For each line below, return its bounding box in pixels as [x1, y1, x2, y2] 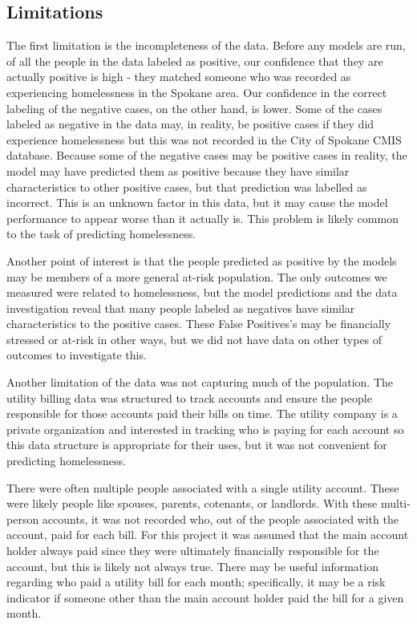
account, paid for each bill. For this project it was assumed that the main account [6, 526, 409, 543]
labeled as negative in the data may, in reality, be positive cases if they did [6, 115, 374, 132]
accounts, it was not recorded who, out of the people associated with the [42, 510, 399, 527]
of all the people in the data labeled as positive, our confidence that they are [6, 52, 383, 69]
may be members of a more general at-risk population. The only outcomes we [6, 268, 387, 285]
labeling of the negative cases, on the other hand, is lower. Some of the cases [6, 99, 383, 116]
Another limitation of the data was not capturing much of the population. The [6, 374, 394, 391]
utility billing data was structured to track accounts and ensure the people [6, 389, 372, 406]
